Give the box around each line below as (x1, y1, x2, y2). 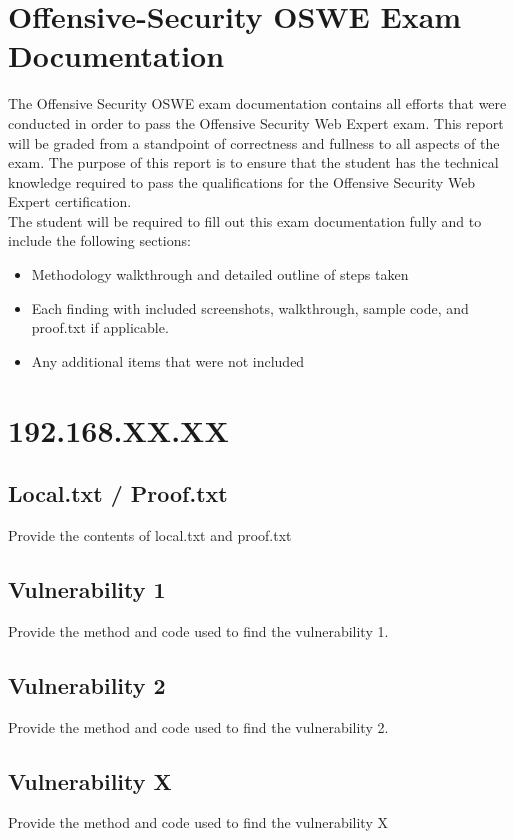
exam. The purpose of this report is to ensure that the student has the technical (8, 152, 499, 173)
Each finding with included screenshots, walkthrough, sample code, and (31, 297, 469, 318)
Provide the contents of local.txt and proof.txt (8, 525, 292, 546)
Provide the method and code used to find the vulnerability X (8, 812, 388, 833)
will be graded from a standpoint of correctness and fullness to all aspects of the (8, 132, 500, 153)
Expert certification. (8, 191, 132, 212)
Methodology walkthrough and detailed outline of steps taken (31, 264, 409, 285)
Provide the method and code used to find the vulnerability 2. (8, 716, 389, 737)
